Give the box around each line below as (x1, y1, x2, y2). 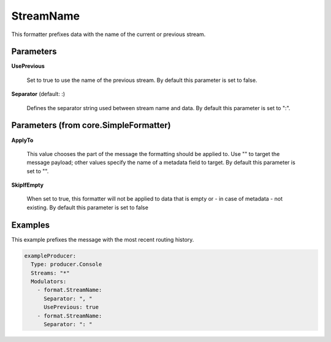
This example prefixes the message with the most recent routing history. (11, 236, 194, 243)
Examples (11, 220, 50, 230)
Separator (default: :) (11, 91, 66, 98)
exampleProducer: (24, 252, 77, 259)
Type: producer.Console (31, 261, 102, 268)
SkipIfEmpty (11, 181, 44, 189)
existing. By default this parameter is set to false (26, 204, 148, 211)
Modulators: (31, 278, 67, 284)
